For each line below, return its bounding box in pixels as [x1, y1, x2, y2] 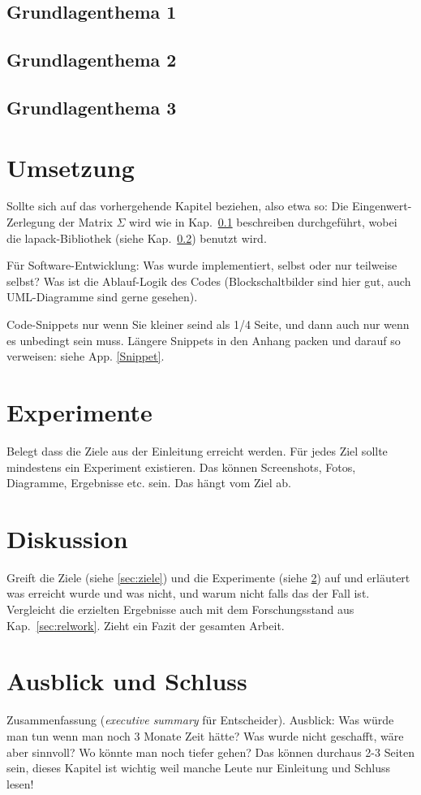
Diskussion [6, 521, 128, 555]
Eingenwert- [351, 197, 412, 214]
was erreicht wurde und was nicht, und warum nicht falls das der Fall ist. [6, 585, 370, 602]
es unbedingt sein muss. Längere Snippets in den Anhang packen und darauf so [6, 331, 401, 348]
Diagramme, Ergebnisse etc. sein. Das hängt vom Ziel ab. [6, 474, 291, 491]
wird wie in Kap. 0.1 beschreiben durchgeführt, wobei [129, 214, 397, 231]
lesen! [6, 775, 34, 792]
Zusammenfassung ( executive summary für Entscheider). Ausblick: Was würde [6, 711, 394, 728]
